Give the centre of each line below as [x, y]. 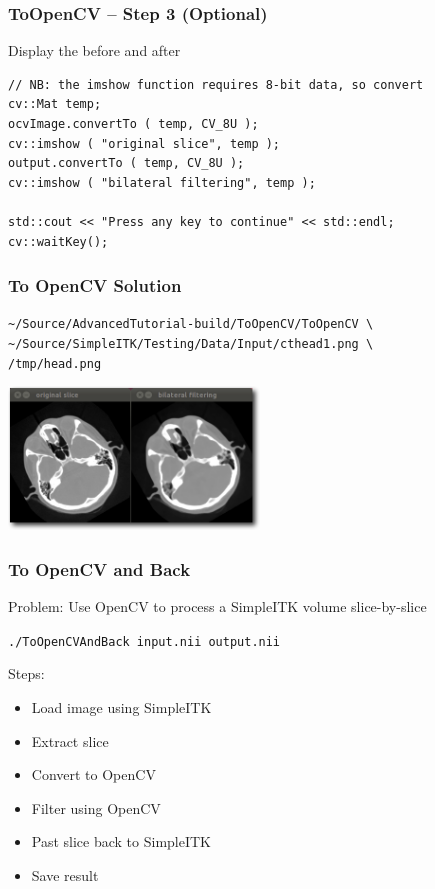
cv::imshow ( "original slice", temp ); [144, 143]
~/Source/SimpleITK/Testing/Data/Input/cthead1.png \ [191, 344]
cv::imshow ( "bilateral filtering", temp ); [162, 182]
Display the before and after [94, 50]
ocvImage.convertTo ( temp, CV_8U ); [133, 124]
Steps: [26, 673]
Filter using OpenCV [96, 807]
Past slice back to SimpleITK [121, 841]
